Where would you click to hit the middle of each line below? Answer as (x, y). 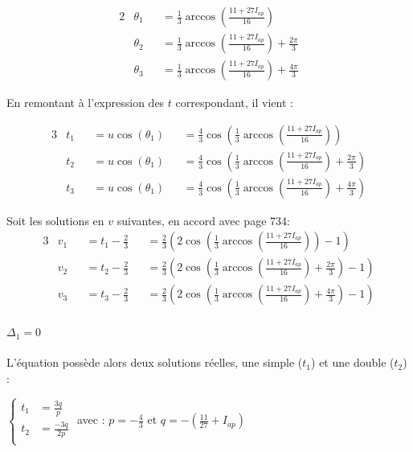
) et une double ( (353, 362)
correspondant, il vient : (234, 103)
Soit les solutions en (55, 220)
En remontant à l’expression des (86, 103)
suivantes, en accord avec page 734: (203, 220)
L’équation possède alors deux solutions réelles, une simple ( (155, 362)
